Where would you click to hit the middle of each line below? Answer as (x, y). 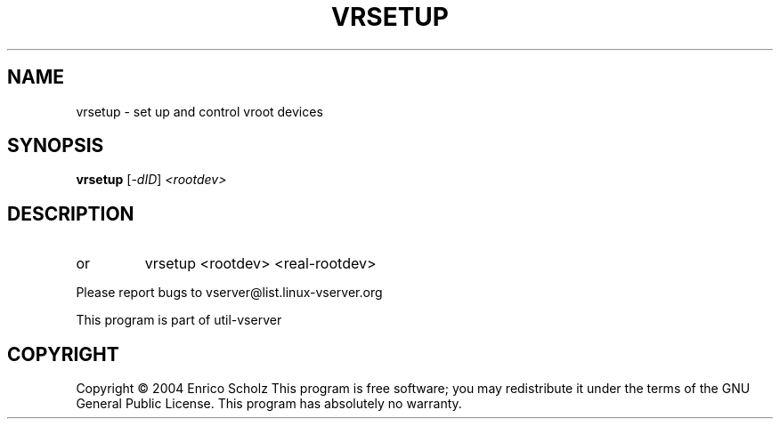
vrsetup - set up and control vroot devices (199, 111)
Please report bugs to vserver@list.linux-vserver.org (229, 293)
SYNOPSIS (56, 146)
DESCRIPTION (71, 213)
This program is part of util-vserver (179, 320)
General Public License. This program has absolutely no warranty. (269, 404)
